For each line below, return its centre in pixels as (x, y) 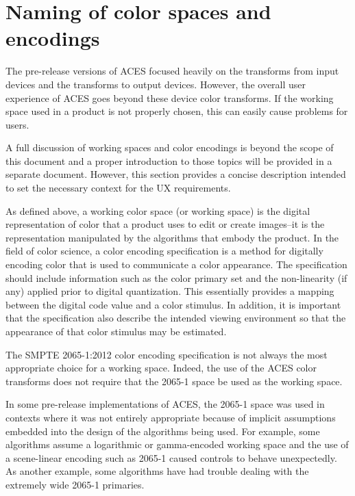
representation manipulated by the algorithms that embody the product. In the (172, 237)
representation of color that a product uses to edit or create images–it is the (165, 224)
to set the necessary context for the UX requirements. (118, 188)
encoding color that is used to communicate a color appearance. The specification (176, 264)
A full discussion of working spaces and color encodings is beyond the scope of (170, 147)
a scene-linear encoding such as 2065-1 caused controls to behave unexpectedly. (171, 457)
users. (17, 124)
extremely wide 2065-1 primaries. (75, 484)
